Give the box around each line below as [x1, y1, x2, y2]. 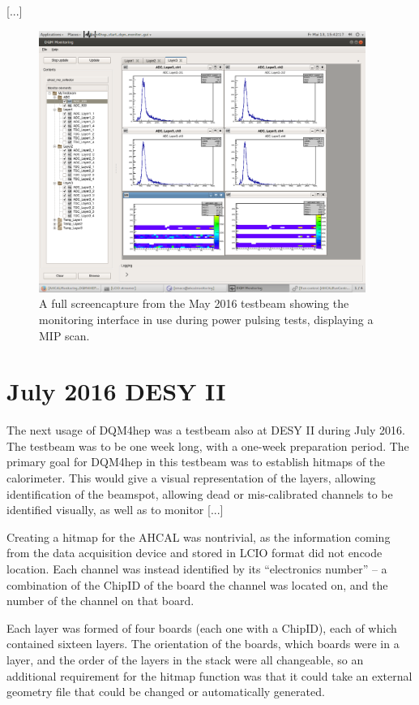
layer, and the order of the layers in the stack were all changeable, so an [6, 651, 364, 668]
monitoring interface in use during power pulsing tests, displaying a [39, 310, 374, 327]
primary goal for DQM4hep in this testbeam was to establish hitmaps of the [6, 453, 386, 470]
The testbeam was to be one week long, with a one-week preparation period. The [6, 437, 409, 454]
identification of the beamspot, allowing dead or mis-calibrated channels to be [6, 485, 393, 502]
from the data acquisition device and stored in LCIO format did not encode [6, 544, 383, 561]
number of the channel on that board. [6, 592, 195, 609]
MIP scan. [39, 327, 90, 344]
